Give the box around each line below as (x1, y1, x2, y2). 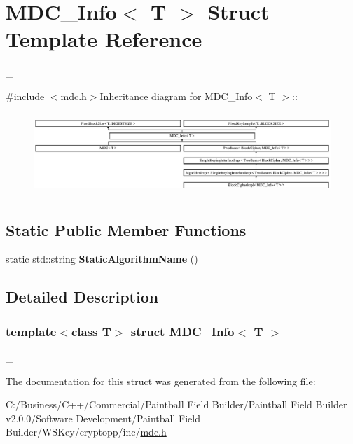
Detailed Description (6, 286, 159, 307)
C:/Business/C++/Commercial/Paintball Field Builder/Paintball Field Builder (6, 397, 347, 412)
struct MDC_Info (130, 322, 235, 340)
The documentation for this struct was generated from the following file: (6, 373, 316, 388)
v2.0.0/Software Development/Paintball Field (6, 410, 200, 425)
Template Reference (6, 25, 202, 53)
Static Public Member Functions (6, 218, 247, 240)
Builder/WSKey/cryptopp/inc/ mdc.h (6, 424, 167, 439)
